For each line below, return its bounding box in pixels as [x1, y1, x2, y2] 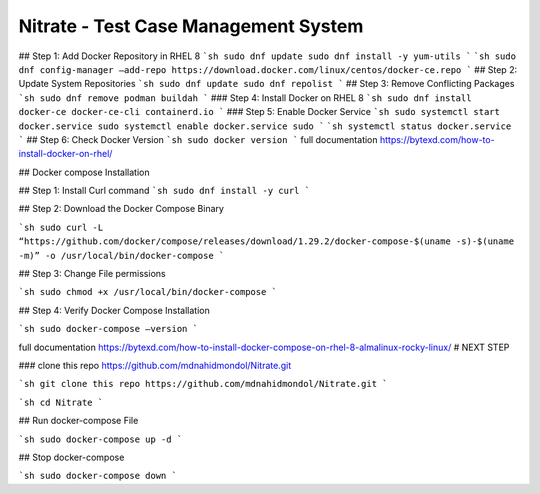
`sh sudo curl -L [18, 221, 104, 233]
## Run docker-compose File [18, 415, 139, 427]
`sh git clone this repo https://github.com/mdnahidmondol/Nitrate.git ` [18, 378, 389, 390]
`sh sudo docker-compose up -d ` [18, 433, 183, 445]
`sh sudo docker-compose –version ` [18, 323, 199, 335]
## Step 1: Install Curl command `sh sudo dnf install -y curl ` [18, 185, 310, 197]
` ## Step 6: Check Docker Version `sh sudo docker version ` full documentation [18, 133, 379, 145]
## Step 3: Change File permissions [18, 268, 166, 280]
